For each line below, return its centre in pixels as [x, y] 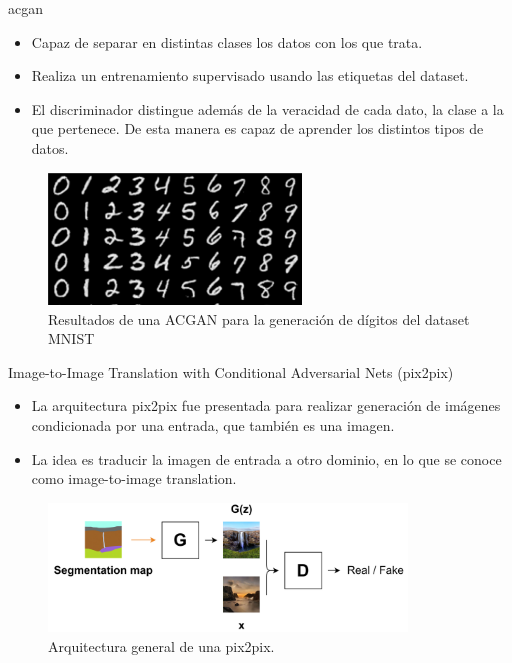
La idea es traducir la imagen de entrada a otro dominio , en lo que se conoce [266, 458]
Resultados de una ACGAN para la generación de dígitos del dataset [259, 318]
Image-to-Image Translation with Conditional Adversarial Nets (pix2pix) [231, 371]
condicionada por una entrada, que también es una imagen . [213, 424]
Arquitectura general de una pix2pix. [161, 645]
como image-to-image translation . [134, 478]
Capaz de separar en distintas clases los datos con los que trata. [227, 41]
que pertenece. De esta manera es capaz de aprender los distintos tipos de [257, 128]
